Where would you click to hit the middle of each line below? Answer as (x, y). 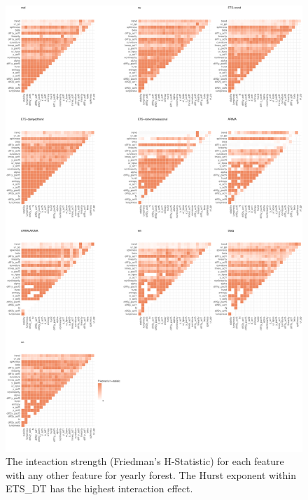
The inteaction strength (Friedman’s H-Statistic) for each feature (145, 461)
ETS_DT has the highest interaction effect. (99, 488)
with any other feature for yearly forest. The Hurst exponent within (151, 474)
